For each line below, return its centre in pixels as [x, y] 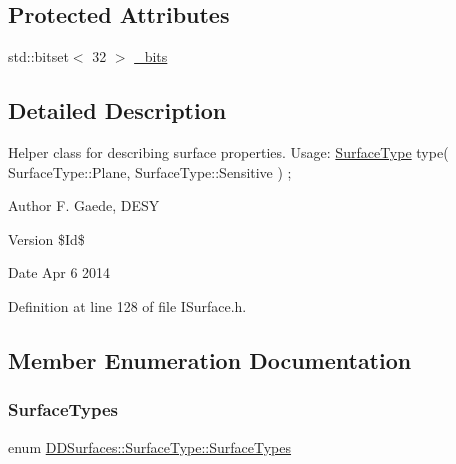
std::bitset [38, 56]
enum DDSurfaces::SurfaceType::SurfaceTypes [150, 446]
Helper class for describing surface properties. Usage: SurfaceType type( [228, 152]
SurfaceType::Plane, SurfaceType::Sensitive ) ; [150, 171]
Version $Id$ [46, 238]
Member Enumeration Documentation [210, 359]
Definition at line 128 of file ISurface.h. [127, 305]
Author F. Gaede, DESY [84, 205]
